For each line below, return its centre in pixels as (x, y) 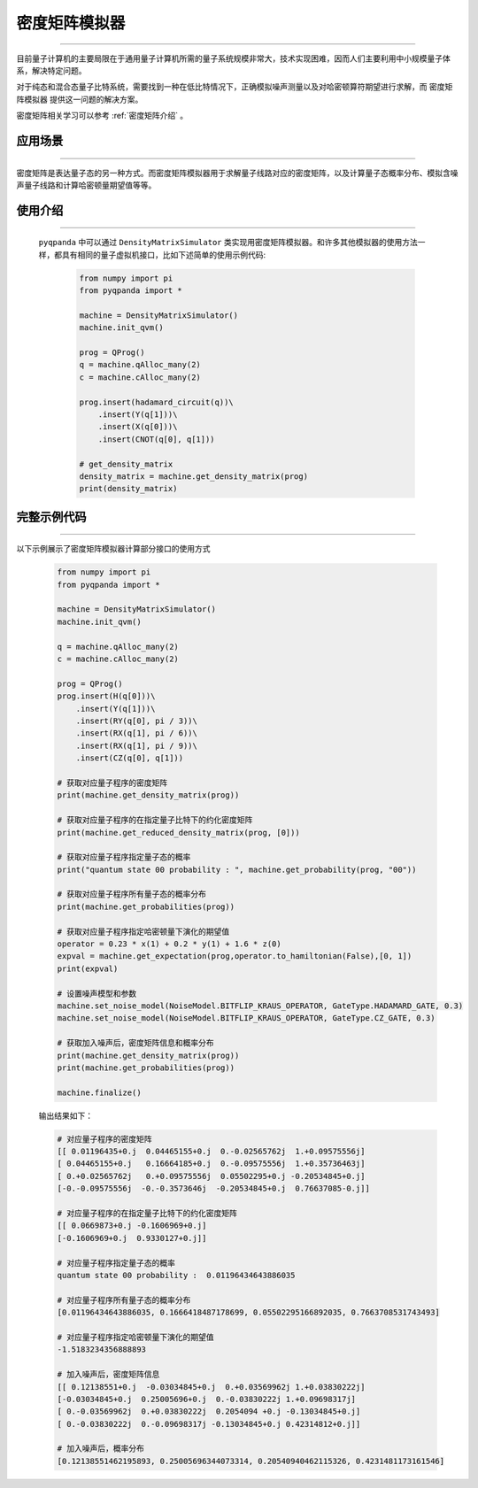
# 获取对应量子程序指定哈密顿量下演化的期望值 (143, 931)
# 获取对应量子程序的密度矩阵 (112, 783)
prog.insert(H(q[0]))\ (106, 696)
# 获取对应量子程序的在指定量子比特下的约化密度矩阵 (155, 820)
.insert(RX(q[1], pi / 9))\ (137, 745)
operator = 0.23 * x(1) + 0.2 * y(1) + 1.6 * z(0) (170, 944)
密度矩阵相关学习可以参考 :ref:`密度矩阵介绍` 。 (102, 116)
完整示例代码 (51, 517)
